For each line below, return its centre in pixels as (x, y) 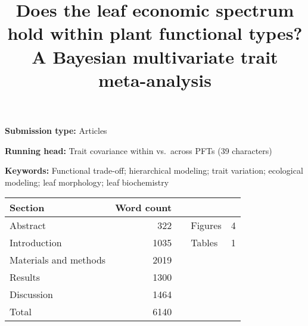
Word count (144, 208)
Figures (206, 225)
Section (27, 208)
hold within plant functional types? (155, 33)
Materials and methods (58, 260)
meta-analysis (155, 79)
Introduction (36, 243)
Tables (204, 243)
